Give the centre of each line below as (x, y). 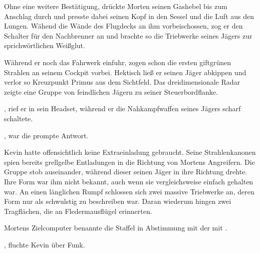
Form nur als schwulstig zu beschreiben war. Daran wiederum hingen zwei (118, 201)
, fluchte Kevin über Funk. (45, 244)
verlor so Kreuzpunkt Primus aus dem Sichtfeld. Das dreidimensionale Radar (122, 82)
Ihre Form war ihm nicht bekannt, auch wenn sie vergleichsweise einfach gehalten (129, 181)
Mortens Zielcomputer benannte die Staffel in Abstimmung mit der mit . (116, 228)
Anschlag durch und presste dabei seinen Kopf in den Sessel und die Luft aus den (129, 16)
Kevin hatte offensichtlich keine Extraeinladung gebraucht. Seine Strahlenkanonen (130, 152)
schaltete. (19, 118)
